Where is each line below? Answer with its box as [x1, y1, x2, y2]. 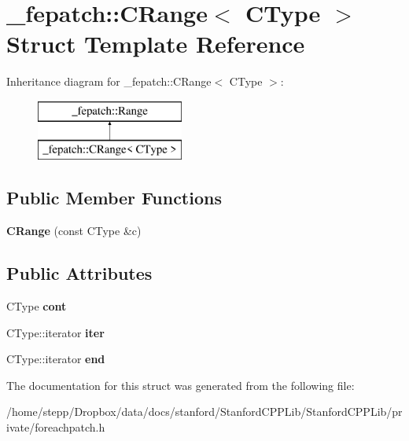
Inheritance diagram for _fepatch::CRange [6, 73, 212, 90]
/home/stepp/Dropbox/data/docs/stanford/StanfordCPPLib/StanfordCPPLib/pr [6, 403, 403, 420]
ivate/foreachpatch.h [6, 419, 105, 435]
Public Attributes [6, 261, 153, 285]
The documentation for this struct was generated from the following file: [6, 377, 355, 393]
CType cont [6, 298, 67, 314]
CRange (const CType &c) [6, 222, 142, 239]
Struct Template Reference [6, 28, 305, 60]
